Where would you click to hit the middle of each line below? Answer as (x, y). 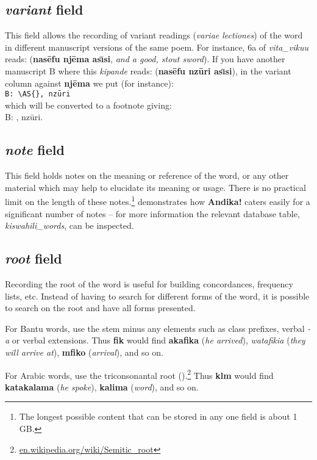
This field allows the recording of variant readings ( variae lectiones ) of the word (154, 35)
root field (34, 258)
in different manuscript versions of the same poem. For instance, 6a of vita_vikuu (157, 47)
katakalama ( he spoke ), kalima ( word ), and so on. (102, 386)
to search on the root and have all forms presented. (100, 308)
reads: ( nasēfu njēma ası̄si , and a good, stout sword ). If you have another (145, 59)
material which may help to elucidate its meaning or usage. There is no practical (155, 187)
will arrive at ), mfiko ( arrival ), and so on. (84, 352)
